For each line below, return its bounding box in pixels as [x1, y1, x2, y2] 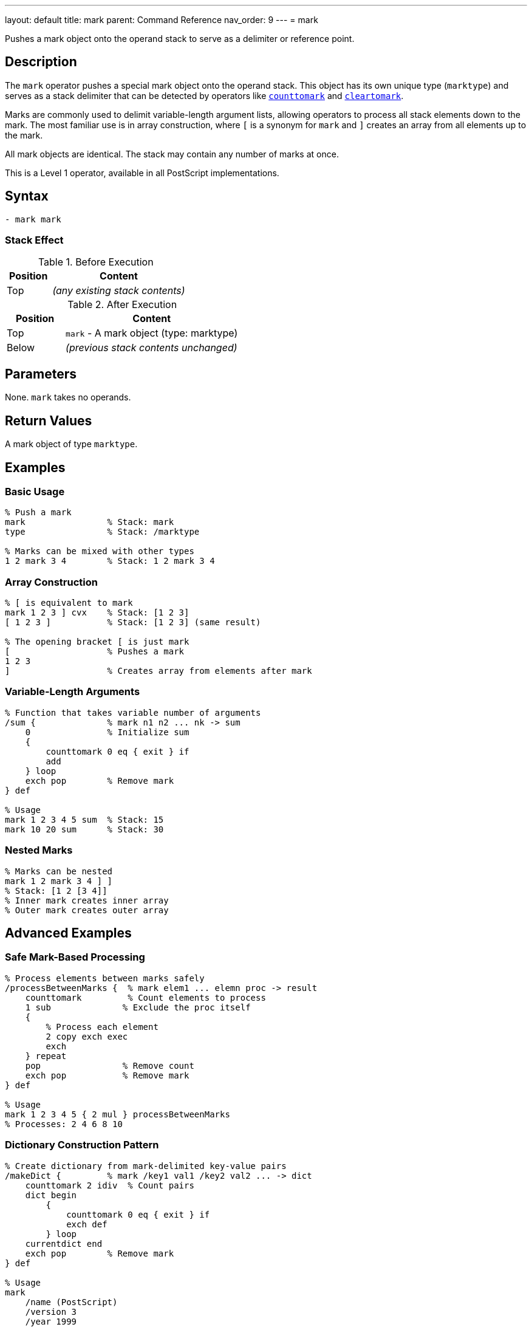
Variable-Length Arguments [5, 685, 140, 698]
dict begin [25, 1190, 77, 1200]
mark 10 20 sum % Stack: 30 [5, 824, 164, 834]
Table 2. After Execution [67, 298, 177, 311]
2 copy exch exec [46, 1031, 128, 1041]
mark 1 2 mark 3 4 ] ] [5, 876, 113, 886]
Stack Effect [5, 234, 64, 247]
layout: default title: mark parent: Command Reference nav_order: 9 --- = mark [5, 15, 318, 25]
